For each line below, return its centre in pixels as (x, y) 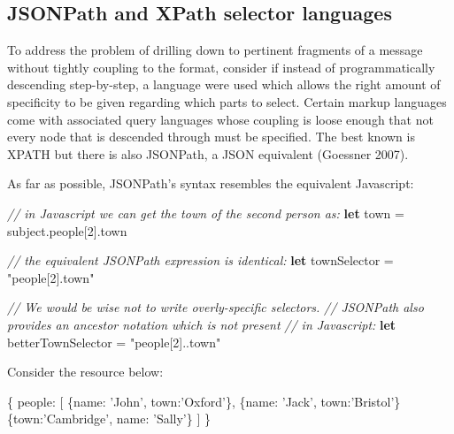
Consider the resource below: (85, 372)
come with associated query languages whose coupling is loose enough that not (220, 119)
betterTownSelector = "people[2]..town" (114, 342)
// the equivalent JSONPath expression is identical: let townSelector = (200, 260)
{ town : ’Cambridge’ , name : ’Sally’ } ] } (109, 419)
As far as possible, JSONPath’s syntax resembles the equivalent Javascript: (211, 183)
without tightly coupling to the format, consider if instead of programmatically (221, 67)
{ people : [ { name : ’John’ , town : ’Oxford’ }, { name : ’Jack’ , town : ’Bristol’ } (204, 401)
